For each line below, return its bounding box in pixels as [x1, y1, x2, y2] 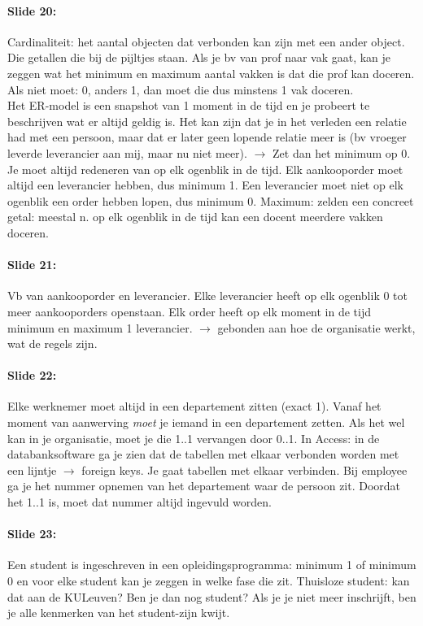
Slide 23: [7, 525, 57, 542]
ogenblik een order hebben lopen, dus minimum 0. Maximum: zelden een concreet [7, 192, 414, 209]
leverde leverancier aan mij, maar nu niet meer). [7, 144, 247, 161]
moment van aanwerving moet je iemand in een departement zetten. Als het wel [7, 414, 405, 431]
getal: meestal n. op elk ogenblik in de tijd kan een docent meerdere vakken [7, 208, 383, 225]
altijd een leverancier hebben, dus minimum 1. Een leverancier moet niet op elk [7, 176, 403, 193]
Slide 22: [7, 367, 57, 384]
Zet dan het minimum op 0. [273, 144, 411, 161]
